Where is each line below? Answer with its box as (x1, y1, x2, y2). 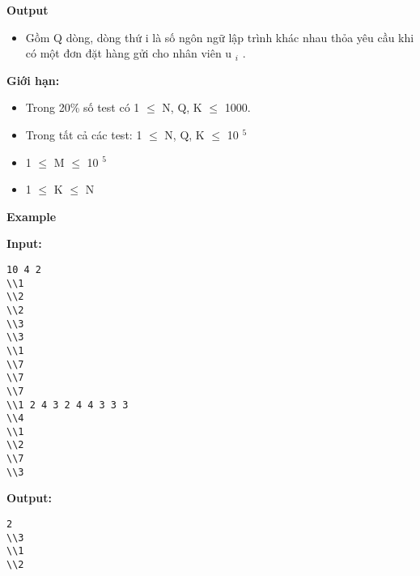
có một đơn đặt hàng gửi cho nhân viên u (25, 45, 232, 62)
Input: (6, 235, 42, 252)
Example (6, 207, 57, 224)
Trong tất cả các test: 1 (25, 126, 142, 143)
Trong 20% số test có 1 (25, 99, 140, 116)
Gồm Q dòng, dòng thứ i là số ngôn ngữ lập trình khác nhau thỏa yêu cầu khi (25, 28, 414, 45)
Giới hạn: (6, 71, 60, 88)
